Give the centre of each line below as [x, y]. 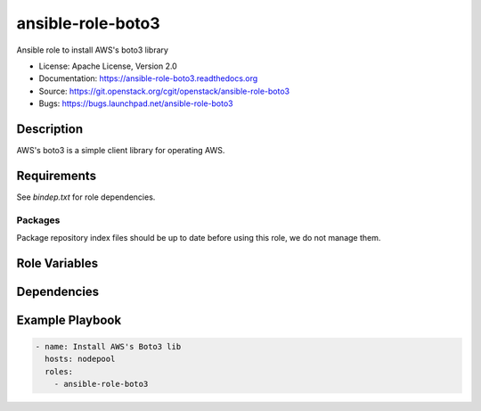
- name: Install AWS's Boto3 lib [108, 347]
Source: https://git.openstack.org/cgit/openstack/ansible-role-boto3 [164, 91]
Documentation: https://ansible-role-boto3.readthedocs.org [148, 78]
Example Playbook [69, 320]
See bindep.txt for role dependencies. [86, 197]
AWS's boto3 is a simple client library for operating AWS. [121, 151]
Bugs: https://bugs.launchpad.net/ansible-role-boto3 [136, 103]
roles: [59, 371]
